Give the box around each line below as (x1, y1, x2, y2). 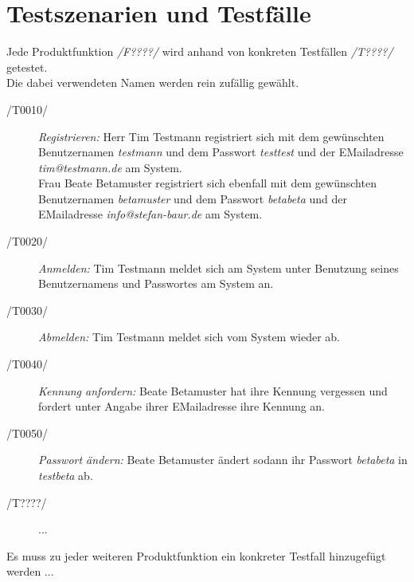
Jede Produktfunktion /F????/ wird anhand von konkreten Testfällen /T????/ (6, 43, 393, 60)
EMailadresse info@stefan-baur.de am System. (38, 206, 263, 222)
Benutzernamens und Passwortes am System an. (38, 275, 274, 292)
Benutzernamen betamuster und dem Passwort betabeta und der (38, 190, 348, 206)
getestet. (6, 58, 48, 75)
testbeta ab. (38, 467, 93, 483)
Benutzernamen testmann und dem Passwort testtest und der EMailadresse (38, 144, 404, 160)
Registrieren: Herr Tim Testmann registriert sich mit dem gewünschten (38, 128, 385, 144)
